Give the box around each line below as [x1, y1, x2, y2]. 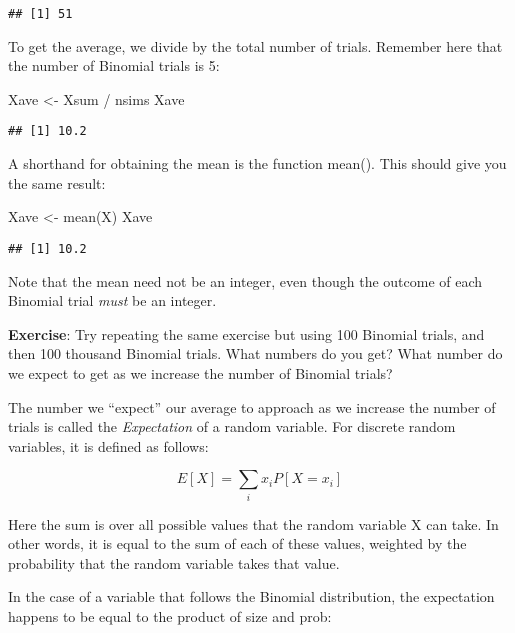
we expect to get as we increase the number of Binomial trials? [8, 362, 393, 383]
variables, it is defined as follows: [8, 435, 209, 456]
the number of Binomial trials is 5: [8, 55, 220, 76]
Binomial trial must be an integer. [8, 290, 217, 311]
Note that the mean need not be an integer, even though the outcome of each [8, 270, 483, 291]
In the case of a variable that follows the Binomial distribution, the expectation [8, 586, 495, 607]
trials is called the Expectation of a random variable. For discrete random [8, 416, 456, 437]
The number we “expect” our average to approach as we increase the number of [8, 396, 496, 417]
